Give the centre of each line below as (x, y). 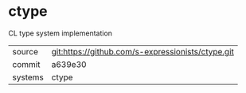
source (25, 51)
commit (26, 64)
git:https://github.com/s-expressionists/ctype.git (143, 51)
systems (28, 77)
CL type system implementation (61, 33)
